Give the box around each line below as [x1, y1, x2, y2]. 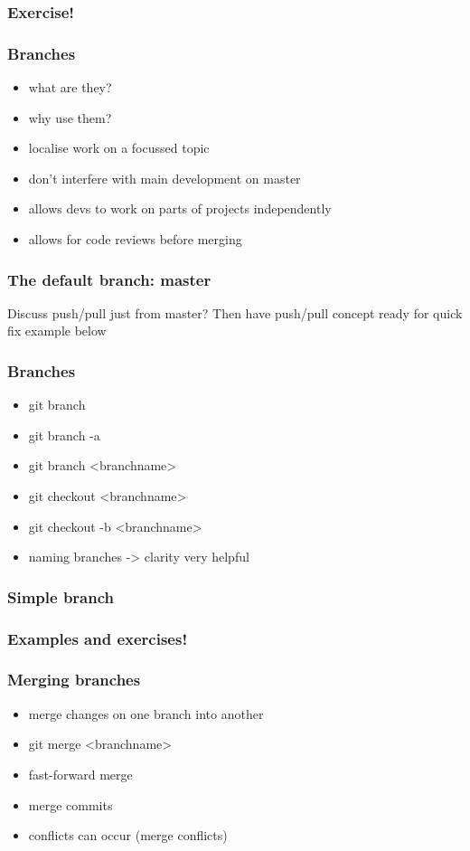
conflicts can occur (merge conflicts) [28, 826, 228, 845]
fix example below [7, 321, 107, 340]
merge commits [28, 795, 113, 814]
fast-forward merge [28, 764, 133, 783]
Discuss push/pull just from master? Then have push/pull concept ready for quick [7, 303, 463, 322]
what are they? [28, 78, 112, 97]
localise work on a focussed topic [28, 138, 210, 157]
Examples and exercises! [7, 627, 188, 649]
